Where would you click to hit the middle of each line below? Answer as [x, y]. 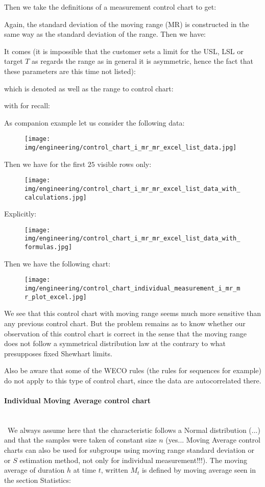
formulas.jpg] [49, 247]
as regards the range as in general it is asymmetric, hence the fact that [142, 61]
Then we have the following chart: [57, 263]
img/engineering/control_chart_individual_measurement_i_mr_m [132, 289]
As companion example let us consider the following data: [94, 122]
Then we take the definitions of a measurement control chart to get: [110, 7]
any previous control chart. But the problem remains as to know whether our [125, 323]
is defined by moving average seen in [199, 470]
